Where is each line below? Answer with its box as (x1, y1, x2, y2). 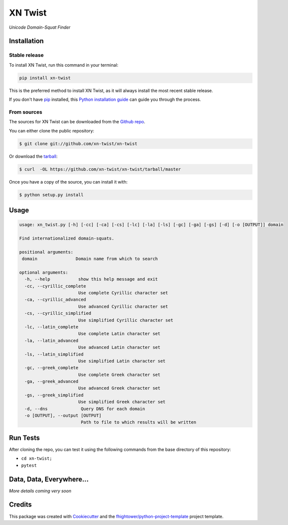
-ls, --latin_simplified (24, 351, 84, 357)
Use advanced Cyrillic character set (78, 303, 168, 309)
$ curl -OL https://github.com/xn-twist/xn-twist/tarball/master (19, 166, 181, 172)
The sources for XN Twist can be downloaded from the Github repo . (9, 119, 145, 125)
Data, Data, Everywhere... (9, 475, 89, 483)
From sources (9, 109, 42, 115)
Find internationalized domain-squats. (19, 235, 114, 241)
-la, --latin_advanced (24, 337, 79, 343)
